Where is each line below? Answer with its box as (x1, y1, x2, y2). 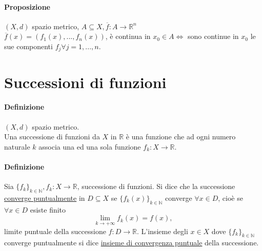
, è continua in (105, 31, 151, 41)
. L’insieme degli (137, 225, 188, 236)
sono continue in (188, 31, 239, 41)
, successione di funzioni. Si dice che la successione (77, 181, 235, 192)
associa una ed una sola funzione (38, 141, 141, 152)
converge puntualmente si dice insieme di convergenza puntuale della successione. (4, 237, 259, 248)
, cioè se (218, 192, 243, 203)
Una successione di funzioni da (4, 131, 100, 142)
